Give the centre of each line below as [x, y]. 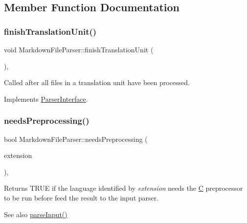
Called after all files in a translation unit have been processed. [97, 82]
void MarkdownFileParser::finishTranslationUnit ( [79, 49]
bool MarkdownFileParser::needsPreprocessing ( [76, 139]
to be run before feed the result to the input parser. [81, 197]
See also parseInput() [36, 214]
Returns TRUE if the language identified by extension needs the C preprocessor [123, 188]
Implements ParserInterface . [46, 99]
